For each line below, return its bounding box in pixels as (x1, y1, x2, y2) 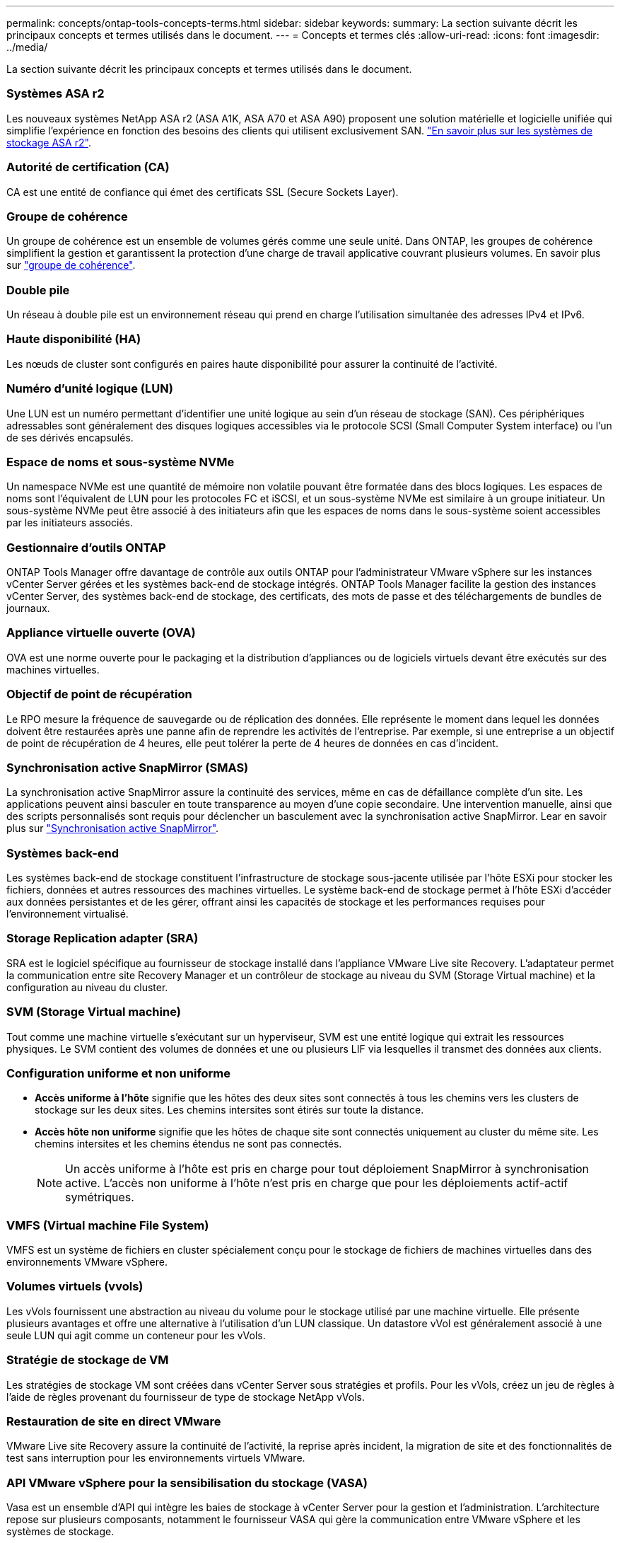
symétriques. (65, 1190, 134, 1205)
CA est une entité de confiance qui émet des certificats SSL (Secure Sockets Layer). (6, 185, 399, 198)
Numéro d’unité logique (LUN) (6, 381, 173, 396)
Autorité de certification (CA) (6, 160, 170, 175)
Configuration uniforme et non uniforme (6, 1065, 231, 1080)
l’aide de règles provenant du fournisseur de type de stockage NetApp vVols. (6, 1390, 365, 1403)
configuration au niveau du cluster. (6, 981, 168, 993)
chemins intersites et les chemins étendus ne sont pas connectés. (35, 1138, 342, 1150)
